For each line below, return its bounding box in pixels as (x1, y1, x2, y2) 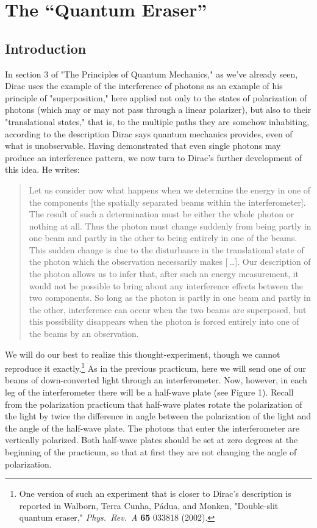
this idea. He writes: (5, 163, 80, 176)
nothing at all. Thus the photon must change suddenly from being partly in (29, 219, 312, 232)
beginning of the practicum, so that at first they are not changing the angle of (5, 446, 297, 458)
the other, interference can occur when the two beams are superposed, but (29, 303, 307, 316)
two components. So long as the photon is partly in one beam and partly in (29, 291, 311, 304)
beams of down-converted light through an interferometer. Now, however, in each (5, 374, 307, 386)
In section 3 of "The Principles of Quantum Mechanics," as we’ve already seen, (5, 67, 298, 80)
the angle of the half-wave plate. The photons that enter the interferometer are (5, 421, 299, 434)
